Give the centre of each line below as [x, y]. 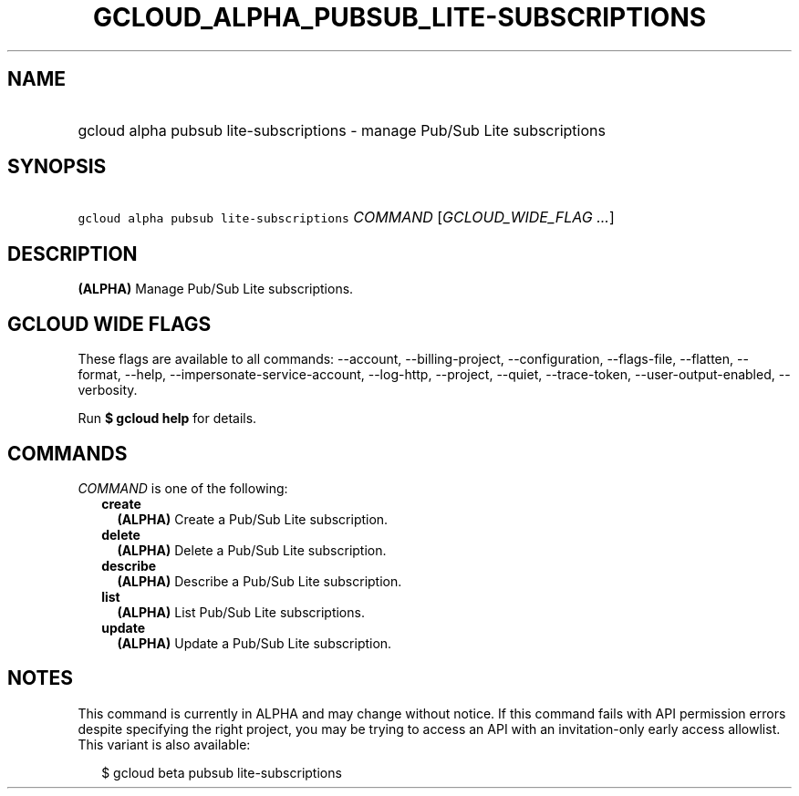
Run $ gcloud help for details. [167, 419]
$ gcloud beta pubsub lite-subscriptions [222, 772]
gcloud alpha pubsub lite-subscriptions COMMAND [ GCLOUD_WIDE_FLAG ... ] [346, 217]
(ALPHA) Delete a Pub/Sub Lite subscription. [252, 550]
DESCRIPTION [73, 253]
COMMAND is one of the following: [183, 488]
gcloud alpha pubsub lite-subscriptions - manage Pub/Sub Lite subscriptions [342, 130]
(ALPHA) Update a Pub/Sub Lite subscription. [254, 643]
